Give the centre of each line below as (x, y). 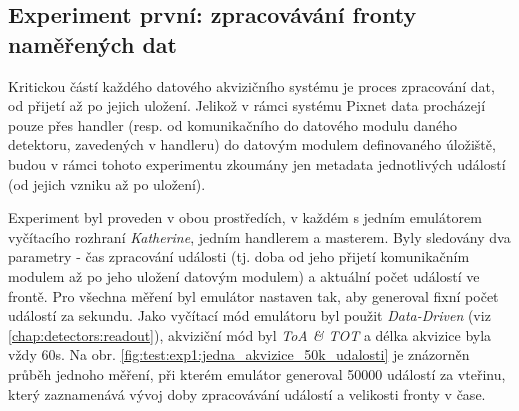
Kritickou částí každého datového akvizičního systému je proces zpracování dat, (251, 85)
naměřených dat (92, 43)
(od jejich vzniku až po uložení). (107, 183)
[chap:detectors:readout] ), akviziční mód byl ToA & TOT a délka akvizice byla (250, 334)
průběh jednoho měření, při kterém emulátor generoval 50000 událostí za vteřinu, (257, 373)
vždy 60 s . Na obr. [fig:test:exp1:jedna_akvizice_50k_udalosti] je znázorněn (239, 354)
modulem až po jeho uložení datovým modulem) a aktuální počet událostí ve (244, 275)
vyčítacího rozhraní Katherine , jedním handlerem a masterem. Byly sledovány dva (259, 236)
